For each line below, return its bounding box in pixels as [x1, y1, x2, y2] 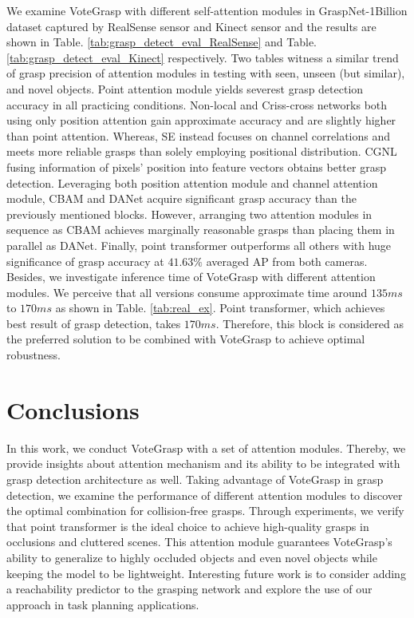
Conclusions [6, 393, 140, 426]
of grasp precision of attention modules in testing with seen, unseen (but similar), [6, 65, 405, 81]
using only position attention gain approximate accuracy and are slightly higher [6, 112, 396, 129]
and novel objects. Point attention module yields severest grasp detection [6, 80, 364, 97]
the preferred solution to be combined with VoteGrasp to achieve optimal [6, 331, 365, 347]
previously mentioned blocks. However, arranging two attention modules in [6, 205, 373, 222]
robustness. [6, 347, 61, 363]
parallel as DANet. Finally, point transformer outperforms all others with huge [6, 236, 392, 253]
